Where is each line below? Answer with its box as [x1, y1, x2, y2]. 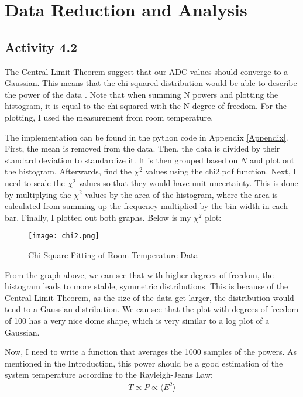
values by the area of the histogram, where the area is [85, 188, 278, 200]
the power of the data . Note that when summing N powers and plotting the [5, 88, 278, 100]
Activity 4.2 [5, 37, 78, 56]
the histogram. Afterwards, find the [5, 165, 132, 177]
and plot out [249, 153, 295, 166]
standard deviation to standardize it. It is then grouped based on [5, 153, 238, 166]
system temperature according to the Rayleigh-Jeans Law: [5, 368, 213, 381]
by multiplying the [5, 188, 71, 200]
